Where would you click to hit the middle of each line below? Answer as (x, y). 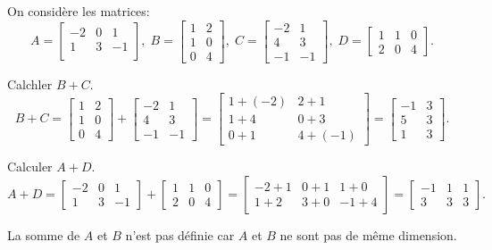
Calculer (30, 167)
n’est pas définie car (180, 234)
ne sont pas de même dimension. (368, 234)
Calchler (30, 83)
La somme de (44, 234)
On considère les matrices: (79, 11)
